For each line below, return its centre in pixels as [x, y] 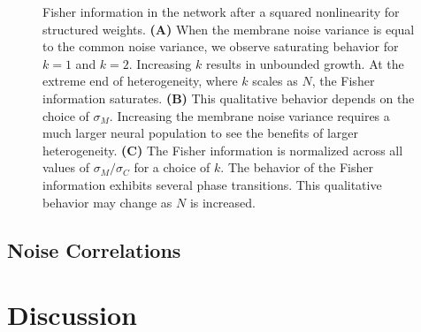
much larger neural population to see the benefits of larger [200, 133]
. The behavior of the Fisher [297, 167]
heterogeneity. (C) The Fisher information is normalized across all [223, 150]
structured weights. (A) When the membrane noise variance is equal [229, 29]
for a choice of [172, 167]
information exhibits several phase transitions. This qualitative [212, 184]
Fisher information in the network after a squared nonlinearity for [221, 11]
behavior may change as [107, 202]
